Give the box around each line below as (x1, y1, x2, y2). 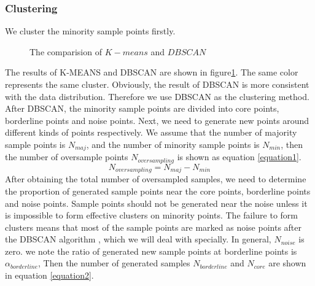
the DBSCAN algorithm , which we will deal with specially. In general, (5, 233, 271, 245)
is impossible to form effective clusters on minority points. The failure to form (5, 209, 298, 222)
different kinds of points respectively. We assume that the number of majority (5, 126, 297, 139)
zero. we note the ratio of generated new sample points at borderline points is (5, 244, 297, 257)
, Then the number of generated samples (38, 257, 190, 269)
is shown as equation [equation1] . (177, 150, 301, 163)
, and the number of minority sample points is (86, 137, 260, 150)
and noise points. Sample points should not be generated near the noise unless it (5, 196, 308, 209)
